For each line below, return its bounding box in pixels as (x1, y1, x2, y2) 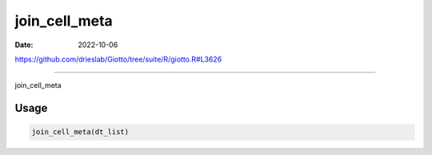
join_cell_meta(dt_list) (31, 128, 130, 137)
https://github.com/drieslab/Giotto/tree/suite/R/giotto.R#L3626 (14, 54, 222, 64)
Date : (14, 40, 34, 50)
